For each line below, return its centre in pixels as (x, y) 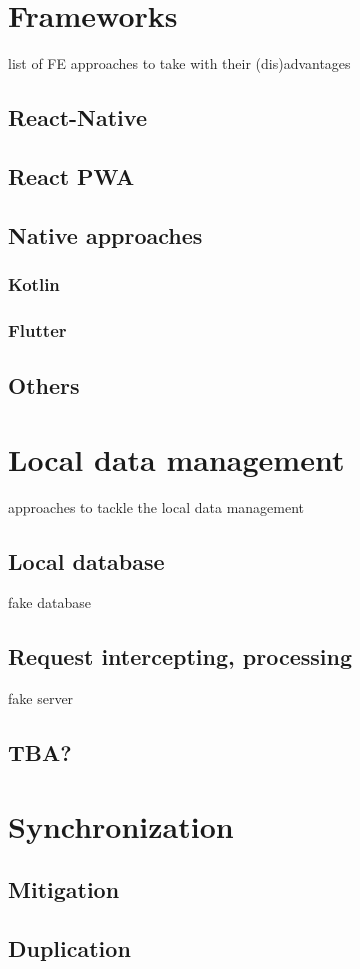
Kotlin (34, 283)
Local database (86, 560)
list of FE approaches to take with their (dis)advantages (179, 63)
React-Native (77, 117)
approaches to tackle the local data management (156, 506)
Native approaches (105, 234)
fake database (49, 602)
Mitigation (64, 889)
